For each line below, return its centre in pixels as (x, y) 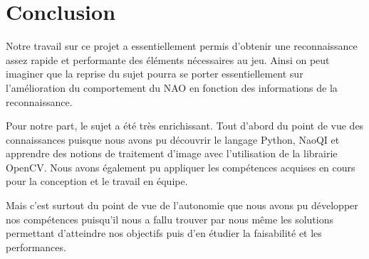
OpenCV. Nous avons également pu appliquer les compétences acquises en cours (181, 167)
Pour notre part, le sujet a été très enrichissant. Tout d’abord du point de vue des (185, 126)
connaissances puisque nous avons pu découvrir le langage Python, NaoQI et (173, 139)
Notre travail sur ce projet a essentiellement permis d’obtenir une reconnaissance (182, 46)
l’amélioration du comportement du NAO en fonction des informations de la (172, 87)
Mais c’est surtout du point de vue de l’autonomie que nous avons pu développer (182, 205)
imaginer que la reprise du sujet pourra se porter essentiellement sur (155, 74)
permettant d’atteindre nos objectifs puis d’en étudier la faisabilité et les (164, 233)
